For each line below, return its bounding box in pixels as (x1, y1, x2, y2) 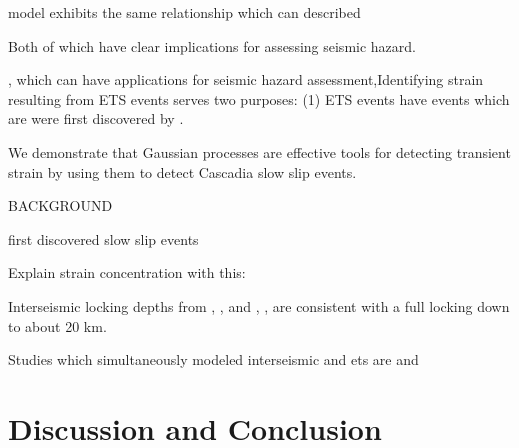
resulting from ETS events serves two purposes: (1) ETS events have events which (8, 88, 510, 109)
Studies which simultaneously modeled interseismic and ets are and (8, 349, 419, 370)
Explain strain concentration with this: (8, 262, 246, 283)
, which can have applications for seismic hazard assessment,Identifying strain (8, 69, 484, 90)
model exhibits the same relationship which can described (8, 2, 361, 22)
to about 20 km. (8, 315, 107, 336)
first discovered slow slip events (8, 228, 199, 249)
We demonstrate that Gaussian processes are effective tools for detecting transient (8, 141, 511, 162)
